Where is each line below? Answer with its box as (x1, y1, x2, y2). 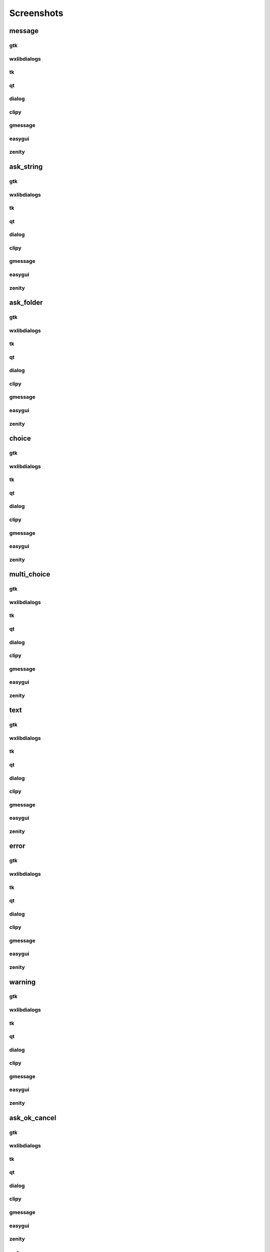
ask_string (9, 163, 43, 171)
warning (9, 978, 36, 986)
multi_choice (9, 570, 50, 578)
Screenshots (9, 8, 63, 19)
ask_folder (9, 298, 43, 307)
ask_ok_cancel (9, 1113, 56, 1122)
